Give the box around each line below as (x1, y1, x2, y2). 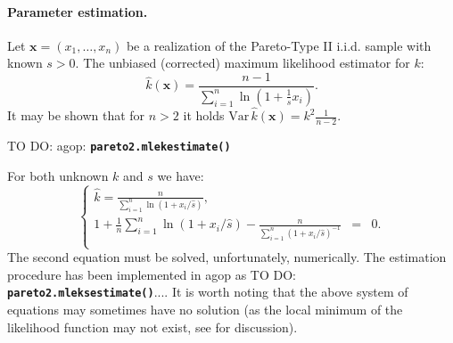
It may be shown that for (7, 106, 145, 125)
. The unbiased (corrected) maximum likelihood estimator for (75, 53, 410, 72)
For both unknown (7, 166, 109, 184)
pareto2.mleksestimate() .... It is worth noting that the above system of (7, 282, 408, 301)
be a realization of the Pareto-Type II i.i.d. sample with (126, 36, 432, 54)
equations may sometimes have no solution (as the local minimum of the (7, 299, 403, 318)
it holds (183, 106, 225, 125)
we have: (157, 166, 204, 184)
